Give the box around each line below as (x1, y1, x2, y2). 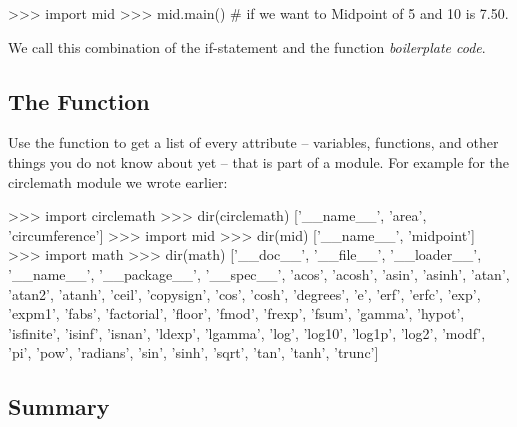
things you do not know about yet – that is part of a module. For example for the (8, 151, 509, 172)
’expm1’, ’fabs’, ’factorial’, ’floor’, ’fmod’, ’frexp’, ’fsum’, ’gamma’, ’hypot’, (8, 303, 465, 324)
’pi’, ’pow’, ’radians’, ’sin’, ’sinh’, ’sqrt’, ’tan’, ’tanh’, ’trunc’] (8, 342, 379, 363)
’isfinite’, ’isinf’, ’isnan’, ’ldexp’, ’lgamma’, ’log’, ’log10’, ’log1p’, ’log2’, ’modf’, (8, 322, 486, 343)
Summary (8, 391, 110, 422)
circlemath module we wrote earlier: (8, 171, 228, 192)
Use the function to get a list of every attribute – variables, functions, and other (8, 132, 499, 153)
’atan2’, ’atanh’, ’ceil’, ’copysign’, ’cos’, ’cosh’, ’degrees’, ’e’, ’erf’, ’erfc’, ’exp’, (8, 283, 481, 304)
